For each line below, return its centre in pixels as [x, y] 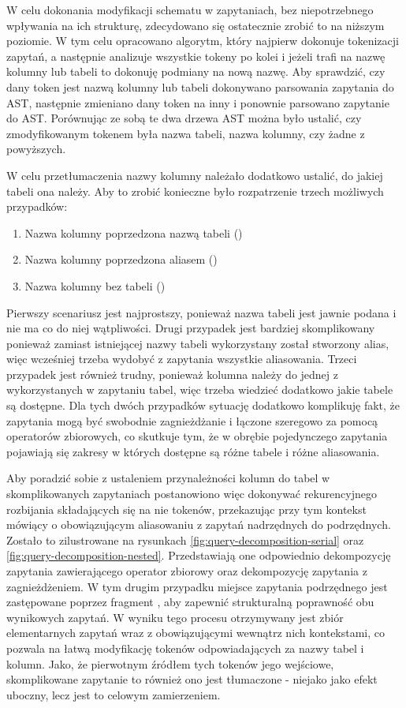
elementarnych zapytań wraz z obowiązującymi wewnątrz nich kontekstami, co [196, 633]
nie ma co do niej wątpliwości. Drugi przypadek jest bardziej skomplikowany [191, 328]
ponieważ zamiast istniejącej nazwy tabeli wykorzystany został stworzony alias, [198, 343]
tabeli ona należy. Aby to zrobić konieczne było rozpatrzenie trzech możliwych [195, 191]
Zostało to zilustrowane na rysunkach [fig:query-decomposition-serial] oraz [185, 539]
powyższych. [36, 149]
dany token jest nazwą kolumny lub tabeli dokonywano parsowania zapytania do [200, 86]
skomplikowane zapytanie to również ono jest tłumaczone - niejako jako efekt [192, 679]
